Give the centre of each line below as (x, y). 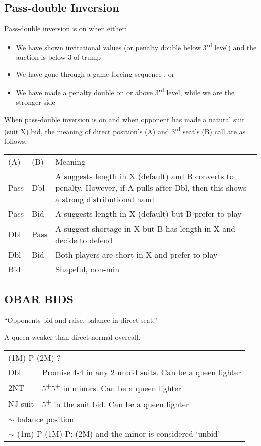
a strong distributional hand (105, 199)
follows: (16, 140)
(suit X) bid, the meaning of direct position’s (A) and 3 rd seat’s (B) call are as (125, 130)
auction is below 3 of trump (58, 57)
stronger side (35, 102)
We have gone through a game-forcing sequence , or (95, 74)
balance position (45, 419)
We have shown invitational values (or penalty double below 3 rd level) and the (136, 46)
